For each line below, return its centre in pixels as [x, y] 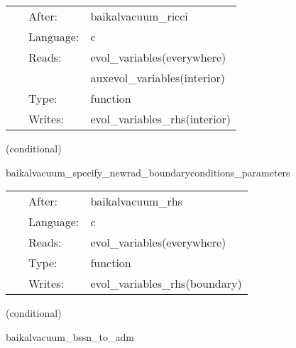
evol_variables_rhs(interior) [161, 119]
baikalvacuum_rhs [136, 201]
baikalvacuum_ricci [139, 16]
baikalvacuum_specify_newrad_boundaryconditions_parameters [148, 172]
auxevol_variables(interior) [158, 78]
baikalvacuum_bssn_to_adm [70, 336]
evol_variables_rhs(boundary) [166, 284]
